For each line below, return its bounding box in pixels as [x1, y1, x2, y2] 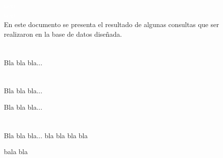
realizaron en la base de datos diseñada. [4, 29, 122, 39]
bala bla [4, 146, 28, 157]
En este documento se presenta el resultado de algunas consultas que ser [4, 19, 219, 29]
